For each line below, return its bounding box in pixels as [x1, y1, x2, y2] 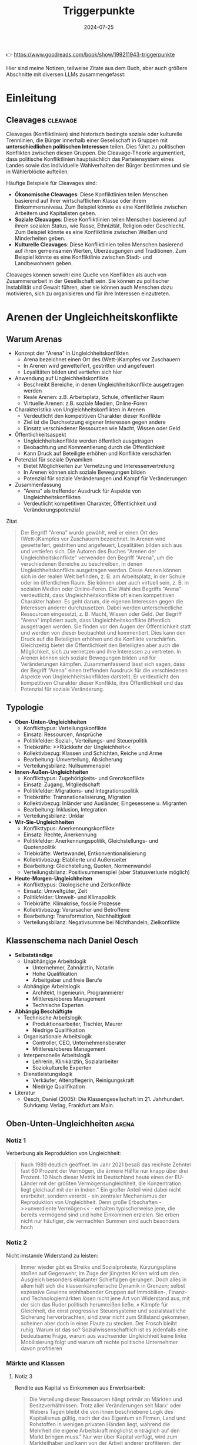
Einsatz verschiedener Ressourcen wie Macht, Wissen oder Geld [23, 424, 181, 431]
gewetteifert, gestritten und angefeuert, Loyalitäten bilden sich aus [20, 541, 182, 549]
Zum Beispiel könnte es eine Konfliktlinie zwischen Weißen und [14, 228, 168, 235]
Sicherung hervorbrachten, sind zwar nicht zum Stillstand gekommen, [20, 1313, 190, 1321]
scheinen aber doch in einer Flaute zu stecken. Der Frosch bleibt [20, 1319, 178, 1327]
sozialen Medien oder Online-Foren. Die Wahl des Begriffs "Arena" [20, 585, 182, 592]
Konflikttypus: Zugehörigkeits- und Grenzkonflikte [23, 774, 145, 781]
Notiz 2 [6, 1239, 28, 1247]
